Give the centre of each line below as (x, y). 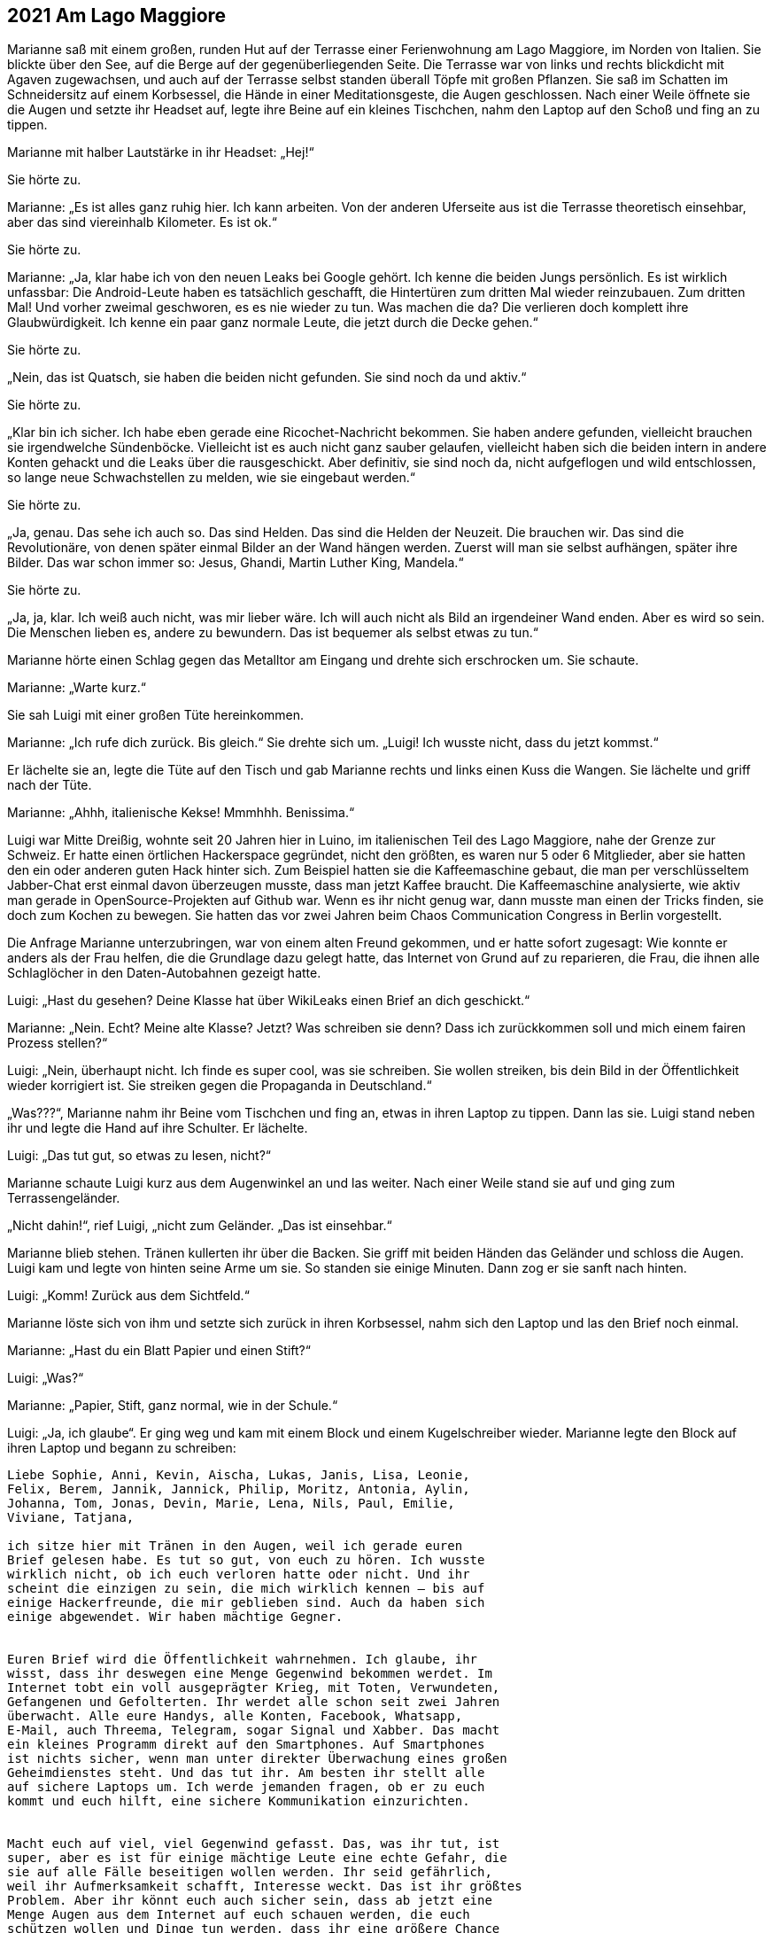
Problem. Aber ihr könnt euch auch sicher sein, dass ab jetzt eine (250, 1901)
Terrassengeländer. (64, 1198)
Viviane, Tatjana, (71, 1518)
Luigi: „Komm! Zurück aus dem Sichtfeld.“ (128, 1296)
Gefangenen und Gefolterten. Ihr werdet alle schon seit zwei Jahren (254, 1702)
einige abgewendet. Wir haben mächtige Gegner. (175, 1617)
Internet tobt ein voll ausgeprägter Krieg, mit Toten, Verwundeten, (254, 1688)
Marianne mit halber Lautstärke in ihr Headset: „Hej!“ (161, 152)
